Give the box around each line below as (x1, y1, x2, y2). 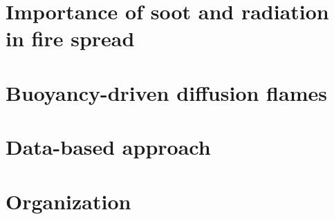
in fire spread (6, 24, 135, 53)
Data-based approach (6, 133, 211, 161)
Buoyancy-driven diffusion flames (6, 78, 327, 106)
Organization (6, 187, 131, 215)
